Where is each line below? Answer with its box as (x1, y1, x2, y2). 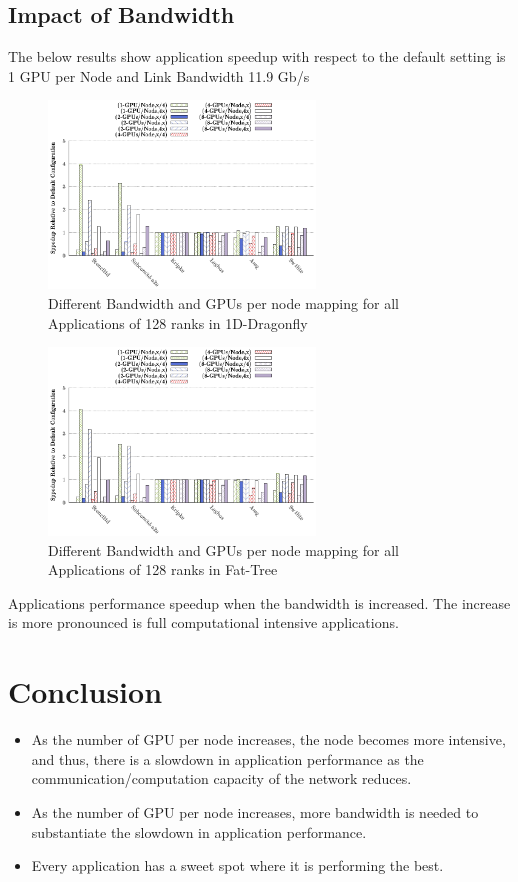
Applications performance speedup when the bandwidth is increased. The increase (8, 592, 511, 613)
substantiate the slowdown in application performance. (31, 821, 367, 842)
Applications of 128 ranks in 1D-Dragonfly (48, 312, 308, 333)
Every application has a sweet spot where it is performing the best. (31, 855, 444, 876)
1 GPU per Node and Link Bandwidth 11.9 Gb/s (8, 65, 310, 86)
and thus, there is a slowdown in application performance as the (31, 748, 424, 769)
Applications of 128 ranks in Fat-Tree (48, 559, 278, 580)
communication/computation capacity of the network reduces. (31, 768, 412, 789)
